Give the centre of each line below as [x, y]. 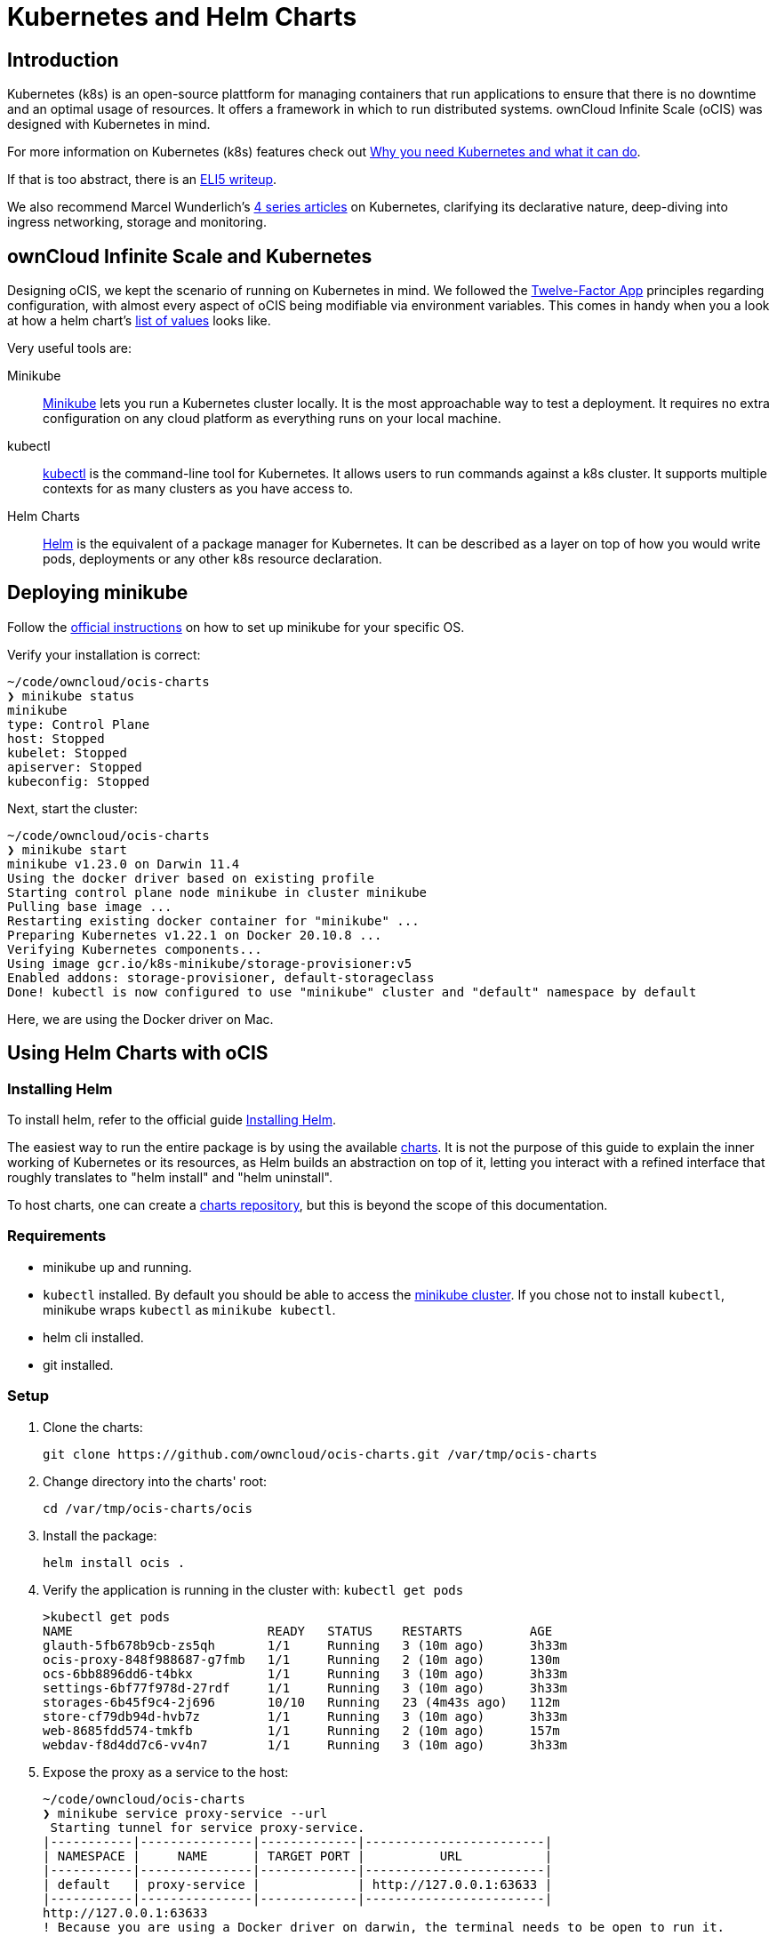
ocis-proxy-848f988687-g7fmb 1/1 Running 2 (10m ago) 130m [301, 1659]
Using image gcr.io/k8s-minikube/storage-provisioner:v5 [210, 963]
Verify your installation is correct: [104, 654]
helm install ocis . [114, 1562]
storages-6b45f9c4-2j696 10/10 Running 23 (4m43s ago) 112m [301, 1702]
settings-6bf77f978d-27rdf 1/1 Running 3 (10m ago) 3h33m [305, 1688]
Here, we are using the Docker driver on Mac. [140, 1019]
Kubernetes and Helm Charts [182, 17]
